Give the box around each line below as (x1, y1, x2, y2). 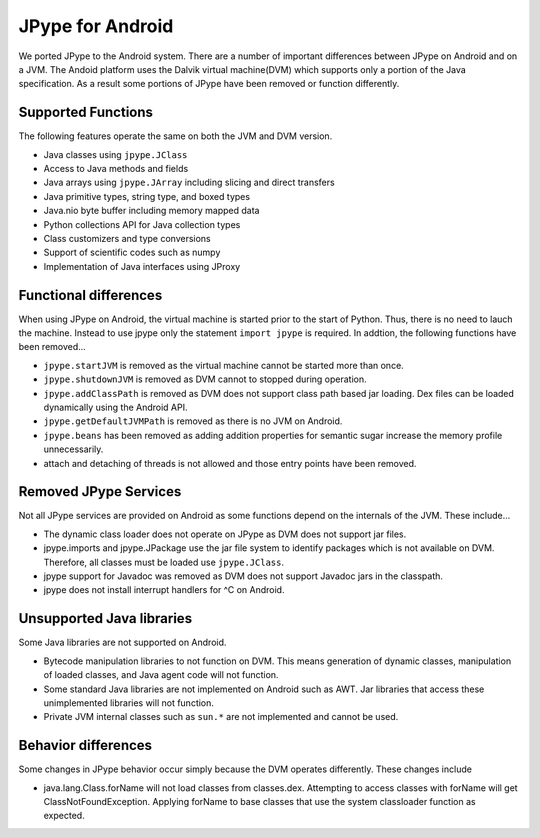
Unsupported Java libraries (18, 610, 193, 627)
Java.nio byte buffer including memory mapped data (43, 205, 260, 217)
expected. (43, 810, 85, 822)
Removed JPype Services (18, 483, 182, 500)
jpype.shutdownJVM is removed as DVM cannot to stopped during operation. (43, 373, 367, 385)
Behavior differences (18, 737, 153, 754)
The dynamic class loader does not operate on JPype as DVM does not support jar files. (43, 528, 407, 540)
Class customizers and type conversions (43, 232, 211, 244)
